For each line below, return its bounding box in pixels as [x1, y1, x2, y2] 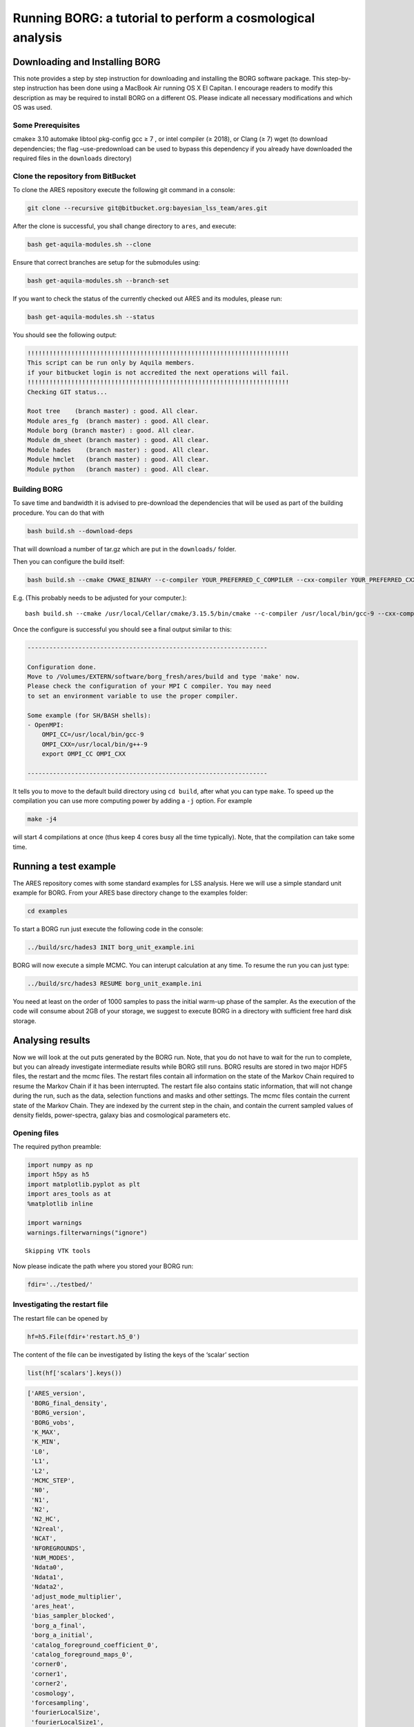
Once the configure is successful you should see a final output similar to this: [12, 625, 233, 633]
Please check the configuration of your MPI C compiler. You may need [27, 683, 272, 690]
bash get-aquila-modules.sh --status [27, 313, 155, 321]
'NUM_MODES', [31, 1554, 75, 1562]
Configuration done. [27, 663, 97, 671]
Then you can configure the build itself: [12, 557, 125, 566]
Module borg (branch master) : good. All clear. [27, 427, 195, 435]
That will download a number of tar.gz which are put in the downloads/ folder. [12, 544, 237, 553]
